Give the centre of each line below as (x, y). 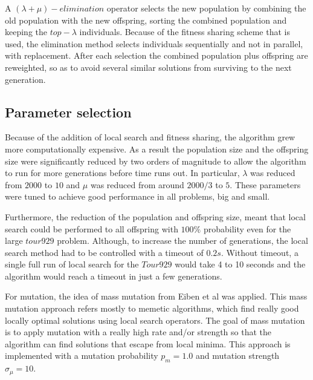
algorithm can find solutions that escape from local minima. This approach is (148, 343)
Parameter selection (68, 112)
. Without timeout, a (260, 252)
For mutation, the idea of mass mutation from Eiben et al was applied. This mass (156, 296)
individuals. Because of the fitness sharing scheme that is (185, 32)
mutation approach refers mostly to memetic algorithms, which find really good (152, 308)
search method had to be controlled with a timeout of (104, 252)
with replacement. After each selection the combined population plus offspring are (156, 55)
